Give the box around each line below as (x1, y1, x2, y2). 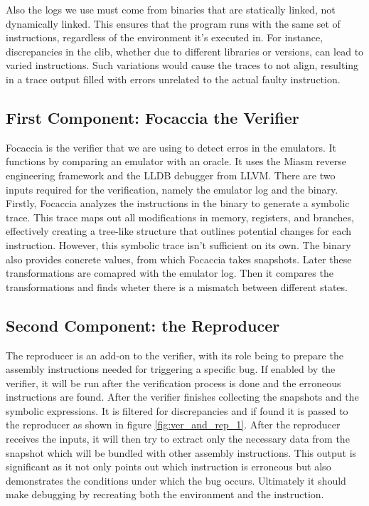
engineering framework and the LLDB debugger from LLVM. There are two (6, 167, 336, 182)
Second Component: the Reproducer (6, 314, 280, 336)
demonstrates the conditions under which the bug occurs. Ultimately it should (6, 473, 346, 487)
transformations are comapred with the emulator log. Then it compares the (6, 265, 333, 280)
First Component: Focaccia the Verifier (6, 106, 299, 128)
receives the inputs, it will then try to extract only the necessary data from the (6, 431, 350, 446)
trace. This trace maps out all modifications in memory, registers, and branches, (6, 209, 354, 224)
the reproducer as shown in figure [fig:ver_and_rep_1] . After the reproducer (6, 417, 341, 432)
